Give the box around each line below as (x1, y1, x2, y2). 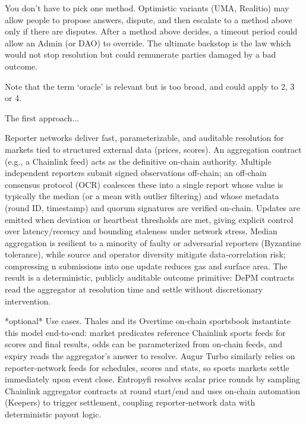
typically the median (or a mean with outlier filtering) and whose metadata (5, 190, 279, 202)
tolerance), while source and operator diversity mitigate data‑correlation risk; (5, 248, 286, 260)
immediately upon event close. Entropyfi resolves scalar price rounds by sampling (5, 373, 301, 385)
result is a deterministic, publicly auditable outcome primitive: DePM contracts (5, 271, 294, 284)
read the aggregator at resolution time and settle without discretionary (5, 283, 263, 296)
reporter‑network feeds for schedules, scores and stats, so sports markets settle (5, 361, 289, 373)
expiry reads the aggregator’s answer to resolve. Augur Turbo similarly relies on (5, 350, 295, 362)
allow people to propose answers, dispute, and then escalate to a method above (5, 13, 292, 26)
